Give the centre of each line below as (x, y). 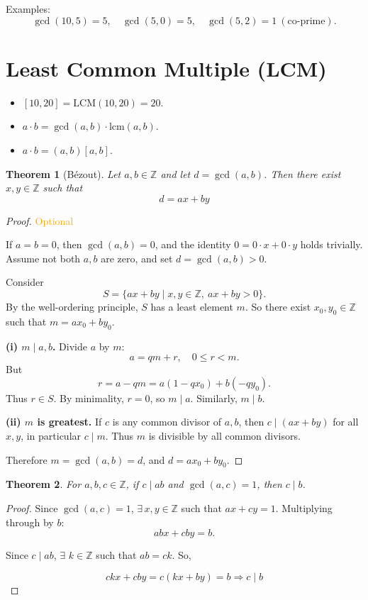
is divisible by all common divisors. (224, 436)
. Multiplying (304, 508)
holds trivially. (331, 244)
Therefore (27, 459)
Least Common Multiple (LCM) (166, 68)
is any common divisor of (167, 422)
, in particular (51, 436)
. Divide (69, 346)
